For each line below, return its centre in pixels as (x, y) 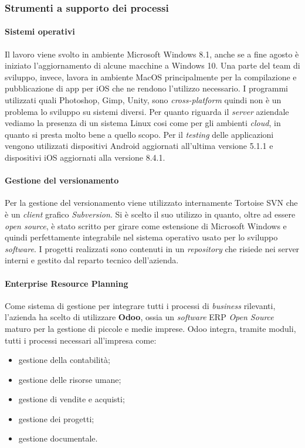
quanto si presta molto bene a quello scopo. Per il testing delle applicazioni (139, 134)
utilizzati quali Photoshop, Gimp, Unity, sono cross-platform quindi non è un (143, 100)
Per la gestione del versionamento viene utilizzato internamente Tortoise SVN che (151, 203)
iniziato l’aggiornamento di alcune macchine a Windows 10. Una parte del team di (152, 65)
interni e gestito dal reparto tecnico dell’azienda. (92, 260)
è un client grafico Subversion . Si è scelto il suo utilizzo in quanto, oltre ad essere (150, 214)
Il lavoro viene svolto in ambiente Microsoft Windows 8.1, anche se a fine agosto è (152, 54)
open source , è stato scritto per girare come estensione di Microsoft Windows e (146, 225)
